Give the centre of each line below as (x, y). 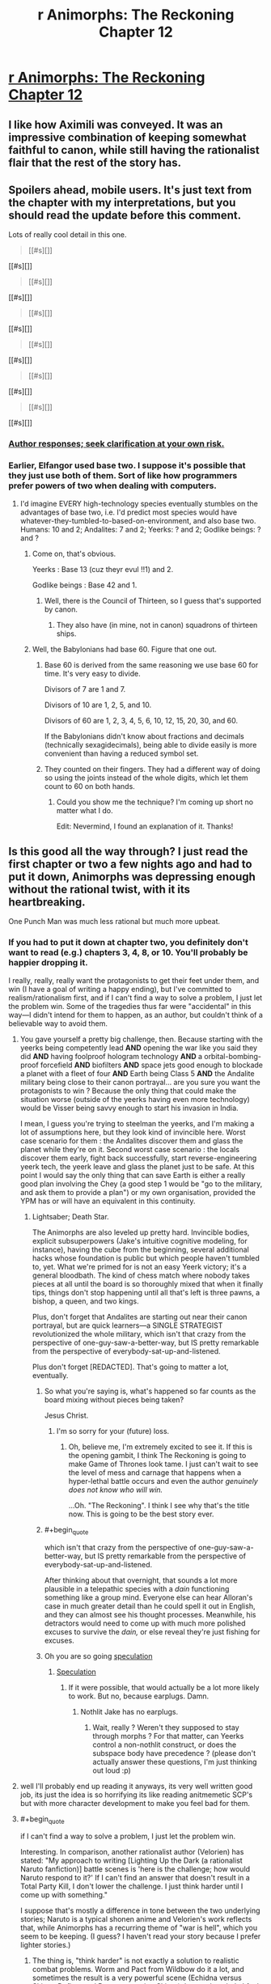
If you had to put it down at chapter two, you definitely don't (128, 943)
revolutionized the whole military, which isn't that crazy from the (139, 1333)
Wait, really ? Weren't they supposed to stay (166, 1727)
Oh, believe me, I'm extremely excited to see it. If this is (161, 1447)
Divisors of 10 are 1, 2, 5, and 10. (98, 705)
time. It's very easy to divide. (92, 673)
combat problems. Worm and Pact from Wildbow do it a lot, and (138, 1969)
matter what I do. (85, 810)
